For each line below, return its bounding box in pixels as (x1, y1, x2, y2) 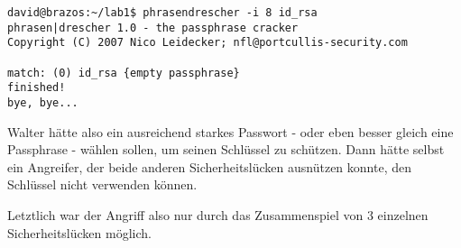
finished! (7, 81, 66, 95)
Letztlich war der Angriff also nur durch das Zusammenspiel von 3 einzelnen (7, 205, 429, 224)
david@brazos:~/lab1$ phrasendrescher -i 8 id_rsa (7, 6, 318, 19)
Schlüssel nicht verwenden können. (7, 175, 198, 194)
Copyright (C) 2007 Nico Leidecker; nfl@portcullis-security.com (7, 36, 408, 50)
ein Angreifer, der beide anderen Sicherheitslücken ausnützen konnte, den (7, 157, 411, 176)
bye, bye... (7, 96, 78, 109)
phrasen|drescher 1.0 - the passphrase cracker (7, 21, 299, 34)
